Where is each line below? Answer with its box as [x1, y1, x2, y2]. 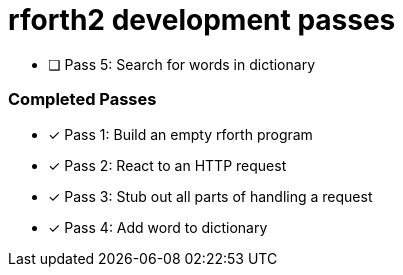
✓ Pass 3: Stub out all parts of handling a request [48, 187, 373, 205]
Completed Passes [8, 89, 157, 110]
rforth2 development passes [8, 3, 396, 37]
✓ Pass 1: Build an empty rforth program [48, 125, 313, 143]
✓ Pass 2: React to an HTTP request [48, 156, 287, 174]
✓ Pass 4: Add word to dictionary [48, 218, 268, 236]
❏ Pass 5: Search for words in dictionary [48, 55, 316, 73]
